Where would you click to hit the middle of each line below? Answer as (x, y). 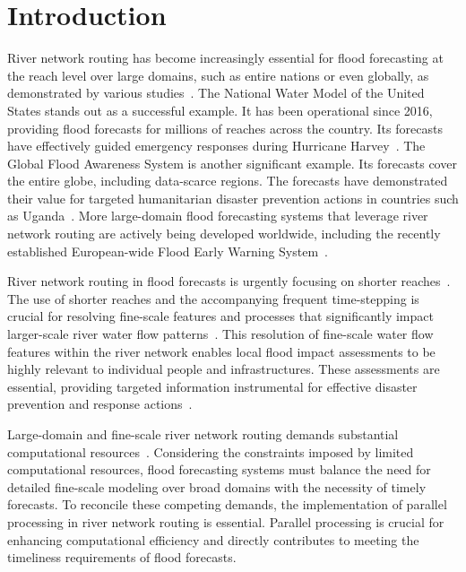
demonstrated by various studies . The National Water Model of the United (216, 93)
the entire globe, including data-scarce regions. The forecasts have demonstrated (228, 181)
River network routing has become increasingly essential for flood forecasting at (225, 58)
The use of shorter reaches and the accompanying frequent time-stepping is (213, 298)
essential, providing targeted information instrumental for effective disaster (212, 386)
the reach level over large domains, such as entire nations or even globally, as (218, 75)
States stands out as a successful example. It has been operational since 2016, (220, 110)
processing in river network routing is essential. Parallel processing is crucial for (226, 521)
